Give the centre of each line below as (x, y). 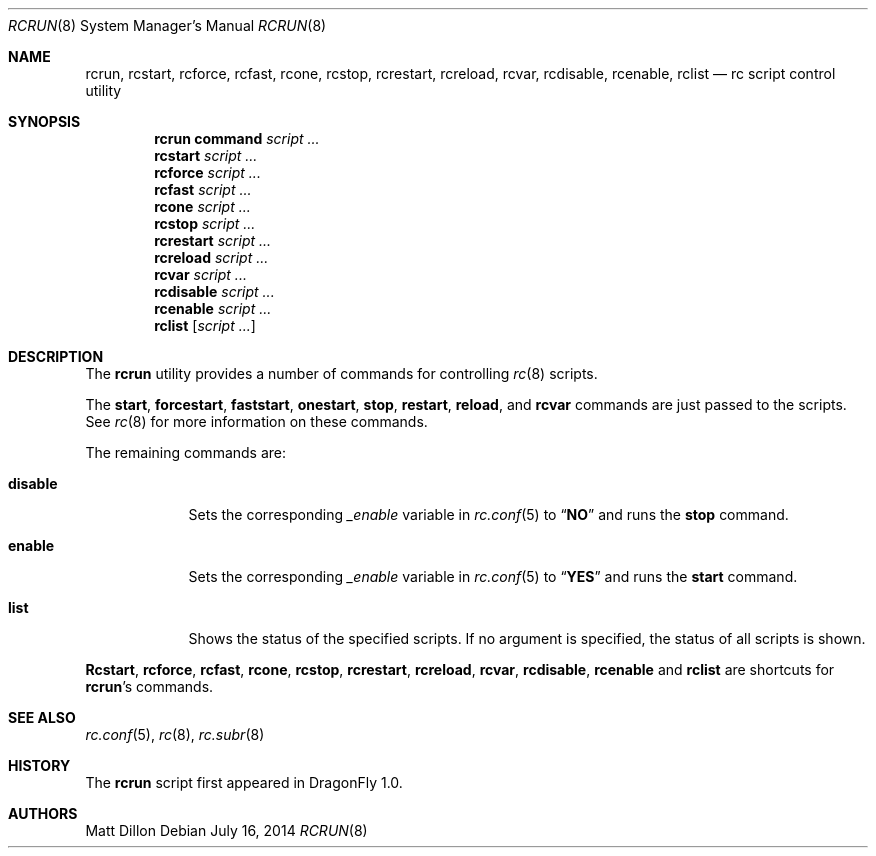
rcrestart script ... (213, 240)
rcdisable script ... (214, 291)
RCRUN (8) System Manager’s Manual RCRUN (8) (167, 25)
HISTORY (39, 765)
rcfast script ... (203, 189)
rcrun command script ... (237, 138)
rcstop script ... (205, 223)
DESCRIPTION (56, 356)
